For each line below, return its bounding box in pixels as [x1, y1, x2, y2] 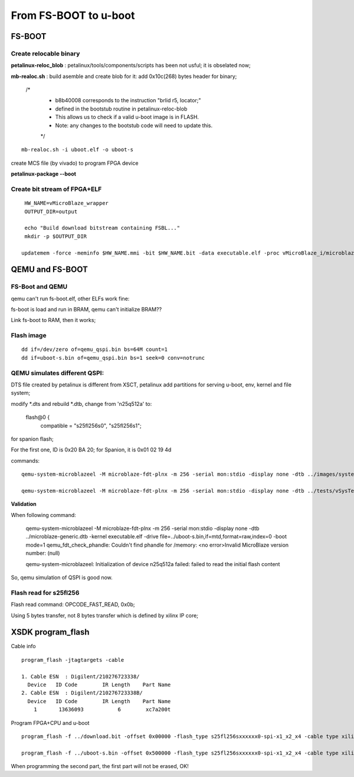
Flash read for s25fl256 [11, 589, 80, 597]
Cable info [11, 643, 36, 650]
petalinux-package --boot [11, 170, 77, 177]
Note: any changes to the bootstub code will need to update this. [55, 122, 213, 129]
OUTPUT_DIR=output [24, 208, 78, 215]
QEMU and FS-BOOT [11, 265, 88, 275]
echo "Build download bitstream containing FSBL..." [24, 225, 180, 232]
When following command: [11, 511, 76, 518]
